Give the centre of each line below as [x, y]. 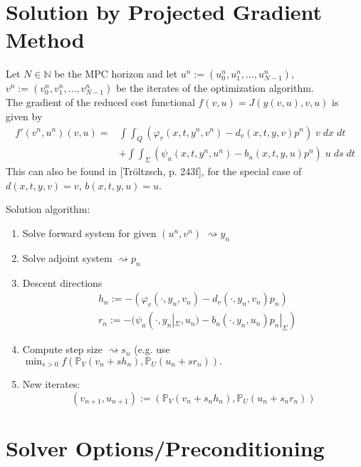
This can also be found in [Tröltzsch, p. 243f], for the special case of [154, 171]
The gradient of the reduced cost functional [100, 102]
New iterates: [51, 384]
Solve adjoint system [67, 257]
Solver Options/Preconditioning [165, 448]
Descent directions [62, 282]
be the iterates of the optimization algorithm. [215, 88]
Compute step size [62, 349]
